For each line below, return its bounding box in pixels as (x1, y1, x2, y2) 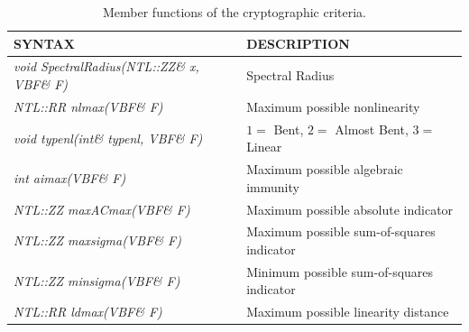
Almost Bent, (335, 119, 409, 138)
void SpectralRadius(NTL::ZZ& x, (14, 57, 199, 76)
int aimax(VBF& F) (14, 168, 126, 187)
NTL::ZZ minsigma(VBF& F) (14, 271, 180, 290)
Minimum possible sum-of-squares (246, 262, 434, 281)
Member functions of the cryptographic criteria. (103, 3, 366, 21)
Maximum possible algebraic (246, 160, 403, 179)
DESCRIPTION (246, 33, 350, 52)
